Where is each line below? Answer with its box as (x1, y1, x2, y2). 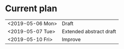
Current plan (5, 3, 58, 14)
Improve (62, 36, 81, 43)
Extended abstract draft (62, 28, 116, 35)
